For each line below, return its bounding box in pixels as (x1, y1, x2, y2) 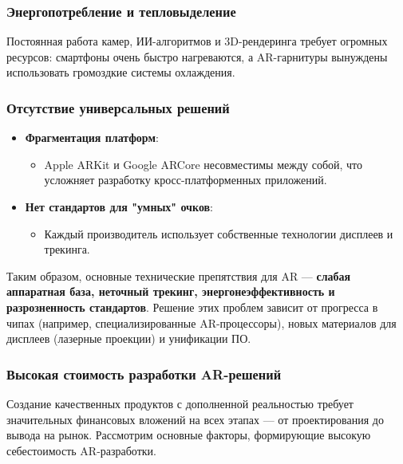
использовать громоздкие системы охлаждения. (6, 64, 235, 81)
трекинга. (44, 241, 90, 258)
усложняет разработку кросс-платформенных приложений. (44, 171, 327, 188)
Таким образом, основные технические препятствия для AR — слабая (6, 267, 351, 284)
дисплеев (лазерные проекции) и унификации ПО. (6, 330, 251, 347)
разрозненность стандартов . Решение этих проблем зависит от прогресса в (6, 298, 378, 315)
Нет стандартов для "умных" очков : (25, 199, 214, 214)
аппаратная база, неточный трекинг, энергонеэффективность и (6, 283, 335, 300)
